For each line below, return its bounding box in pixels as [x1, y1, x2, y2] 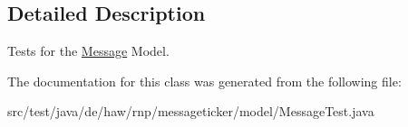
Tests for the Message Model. [7, 41, 170, 60]
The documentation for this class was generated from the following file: [7, 71, 402, 90]
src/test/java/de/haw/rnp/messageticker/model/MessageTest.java [7, 102, 374, 121]
